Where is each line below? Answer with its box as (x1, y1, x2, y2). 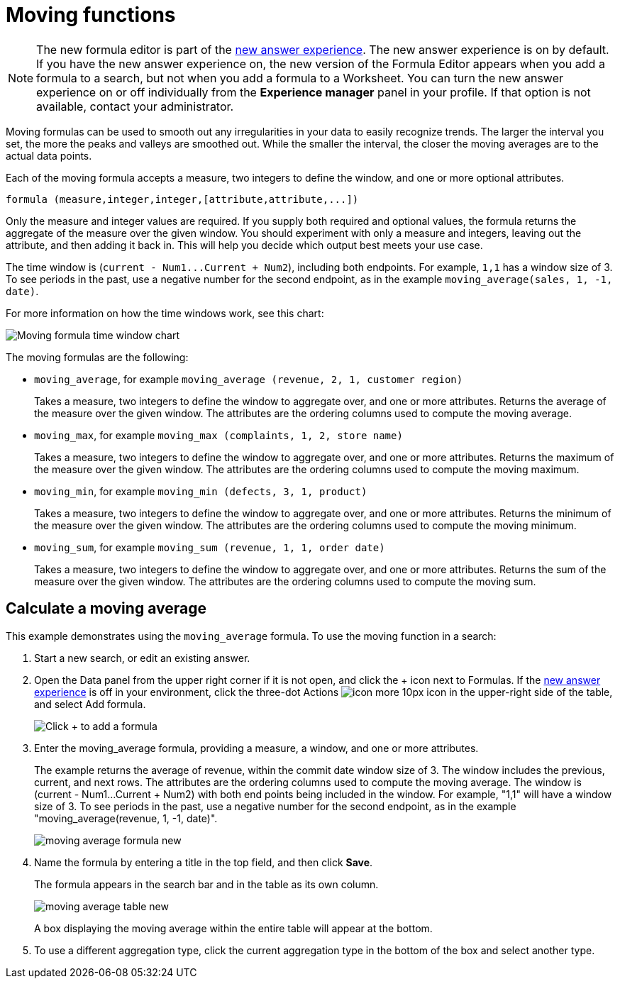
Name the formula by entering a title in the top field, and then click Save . (34, 856, 373, 868)
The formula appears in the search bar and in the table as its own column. (34, 878, 379, 890)
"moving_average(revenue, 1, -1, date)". (34, 812, 218, 824)
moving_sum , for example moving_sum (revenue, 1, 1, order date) (34, 541, 385, 553)
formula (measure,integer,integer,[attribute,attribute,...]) (6, 193, 359, 205)
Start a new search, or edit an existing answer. (34, 651, 250, 664)
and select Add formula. (34, 697, 146, 710)
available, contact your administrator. (36, 99, 234, 114)
